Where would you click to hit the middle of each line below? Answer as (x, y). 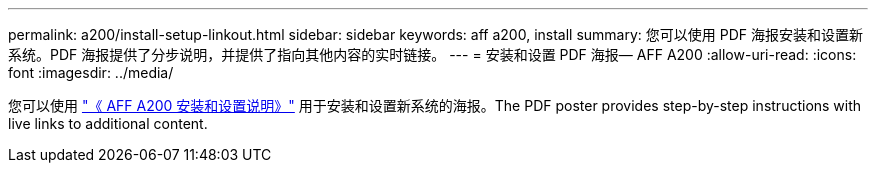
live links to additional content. (108, 123)
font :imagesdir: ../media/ (91, 72)
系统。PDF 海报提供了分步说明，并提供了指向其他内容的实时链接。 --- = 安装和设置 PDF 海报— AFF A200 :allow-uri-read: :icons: (432, 54)
